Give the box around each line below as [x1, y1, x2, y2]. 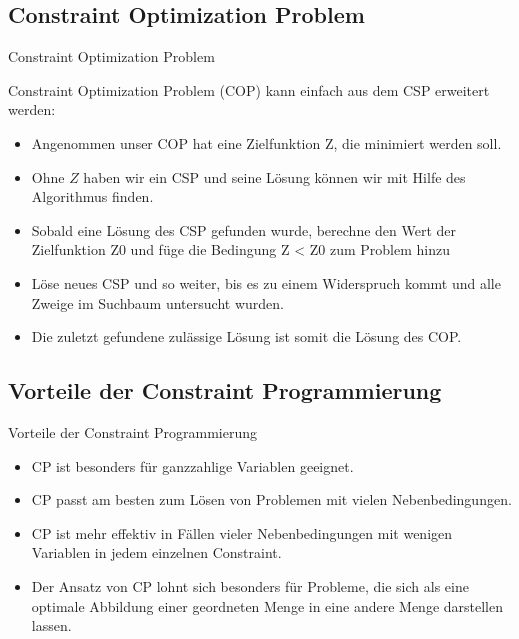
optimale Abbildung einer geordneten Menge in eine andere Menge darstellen [31, 595, 503, 616]
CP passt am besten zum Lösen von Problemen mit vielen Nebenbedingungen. [31, 489, 512, 510]
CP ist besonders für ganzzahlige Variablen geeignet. [31, 455, 354, 476]
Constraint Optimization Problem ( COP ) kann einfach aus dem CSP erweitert [8, 79, 490, 100]
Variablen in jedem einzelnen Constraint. [31, 542, 282, 563]
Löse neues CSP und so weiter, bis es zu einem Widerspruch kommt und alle [31, 272, 501, 293]
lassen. [31, 615, 72, 636]
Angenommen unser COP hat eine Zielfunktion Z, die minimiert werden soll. [31, 132, 502, 153]
